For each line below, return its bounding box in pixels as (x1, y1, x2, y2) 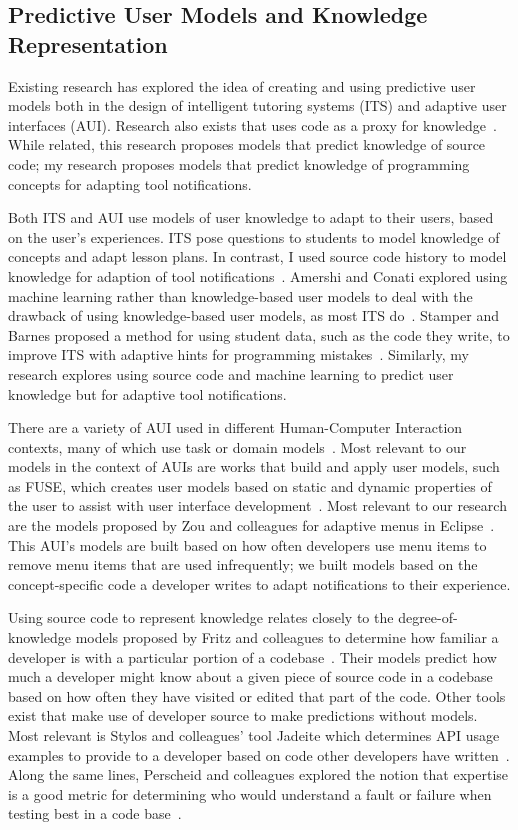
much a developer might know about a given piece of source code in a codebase (8, 666, 493, 687)
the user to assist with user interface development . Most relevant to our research (8, 495, 507, 516)
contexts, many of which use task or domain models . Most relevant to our (8, 436, 467, 457)
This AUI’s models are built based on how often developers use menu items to (8, 534, 487, 555)
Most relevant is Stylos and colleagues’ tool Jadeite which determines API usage (8, 725, 500, 745)
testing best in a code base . (8, 803, 182, 824)
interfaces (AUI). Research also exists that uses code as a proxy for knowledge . (8, 114, 497, 135)
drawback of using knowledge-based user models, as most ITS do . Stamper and (8, 305, 499, 326)
